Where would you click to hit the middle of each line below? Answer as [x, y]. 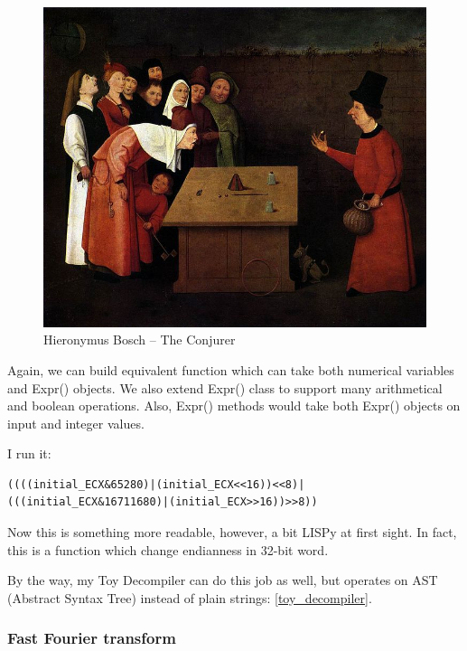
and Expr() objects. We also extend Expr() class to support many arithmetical [225, 387]
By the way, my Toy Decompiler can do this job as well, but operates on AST [223, 580]
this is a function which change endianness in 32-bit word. [168, 549]
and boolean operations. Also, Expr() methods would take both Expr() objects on [234, 406]
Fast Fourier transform [92, 638]
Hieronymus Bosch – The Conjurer [140, 340]
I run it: [29, 453]
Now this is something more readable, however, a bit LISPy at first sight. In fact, [232, 532]
